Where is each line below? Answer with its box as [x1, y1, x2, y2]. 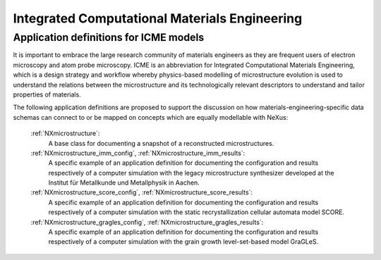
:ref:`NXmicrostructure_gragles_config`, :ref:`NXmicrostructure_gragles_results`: [30, 218, 264, 226]
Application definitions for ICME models [13, 31, 205, 44]
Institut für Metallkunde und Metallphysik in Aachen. [48, 178, 200, 187]
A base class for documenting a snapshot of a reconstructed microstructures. [48, 139, 274, 147]
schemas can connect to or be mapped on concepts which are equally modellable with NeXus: [13, 113, 289, 121]
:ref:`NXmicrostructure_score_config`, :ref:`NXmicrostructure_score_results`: [30, 188, 253, 197]
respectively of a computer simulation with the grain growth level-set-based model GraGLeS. [48, 237, 319, 246]
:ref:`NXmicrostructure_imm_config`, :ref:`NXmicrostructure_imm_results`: [30, 149, 246, 157]
